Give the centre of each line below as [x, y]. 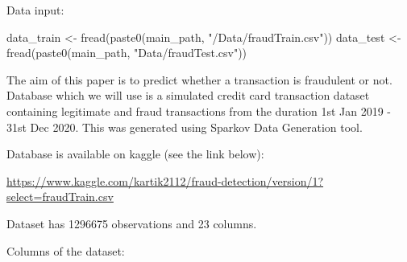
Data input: [35, 10]
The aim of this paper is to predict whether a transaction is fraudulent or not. [199, 79]
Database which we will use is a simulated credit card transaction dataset [188, 95]
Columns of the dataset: [66, 250]
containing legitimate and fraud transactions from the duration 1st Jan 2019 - [199, 111]
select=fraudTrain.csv [60, 196]
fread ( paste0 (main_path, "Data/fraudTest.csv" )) [127, 53]
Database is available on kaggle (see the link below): [135, 154]
